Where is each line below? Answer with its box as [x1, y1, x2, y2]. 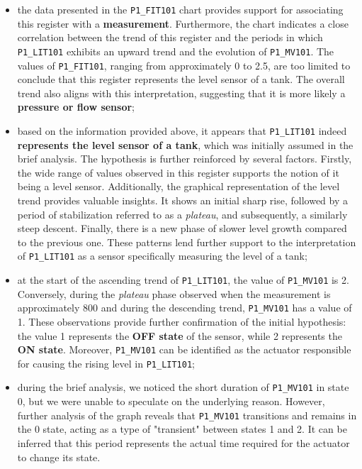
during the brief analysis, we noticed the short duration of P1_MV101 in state [17, 380, 349, 394]
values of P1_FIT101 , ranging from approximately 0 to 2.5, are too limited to [17, 57, 351, 72]
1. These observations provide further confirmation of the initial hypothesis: [17, 314, 346, 329]
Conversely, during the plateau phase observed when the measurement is [17, 286, 331, 301]
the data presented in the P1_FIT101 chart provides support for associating [17, 2, 344, 16]
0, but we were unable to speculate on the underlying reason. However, [17, 394, 325, 409]
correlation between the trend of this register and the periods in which [17, 30, 323, 45]
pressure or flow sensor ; [17, 99, 135, 114]
